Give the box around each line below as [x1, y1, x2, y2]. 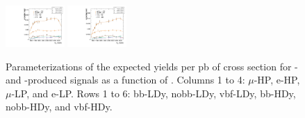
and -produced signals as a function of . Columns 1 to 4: [6, 72, 245, 87]
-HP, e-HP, [254, 72, 300, 87]
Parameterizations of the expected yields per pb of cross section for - [6, 59, 298, 73]
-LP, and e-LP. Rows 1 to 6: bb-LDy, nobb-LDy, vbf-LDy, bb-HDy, [11, 86, 296, 100]
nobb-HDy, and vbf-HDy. [6, 99, 113, 114]
